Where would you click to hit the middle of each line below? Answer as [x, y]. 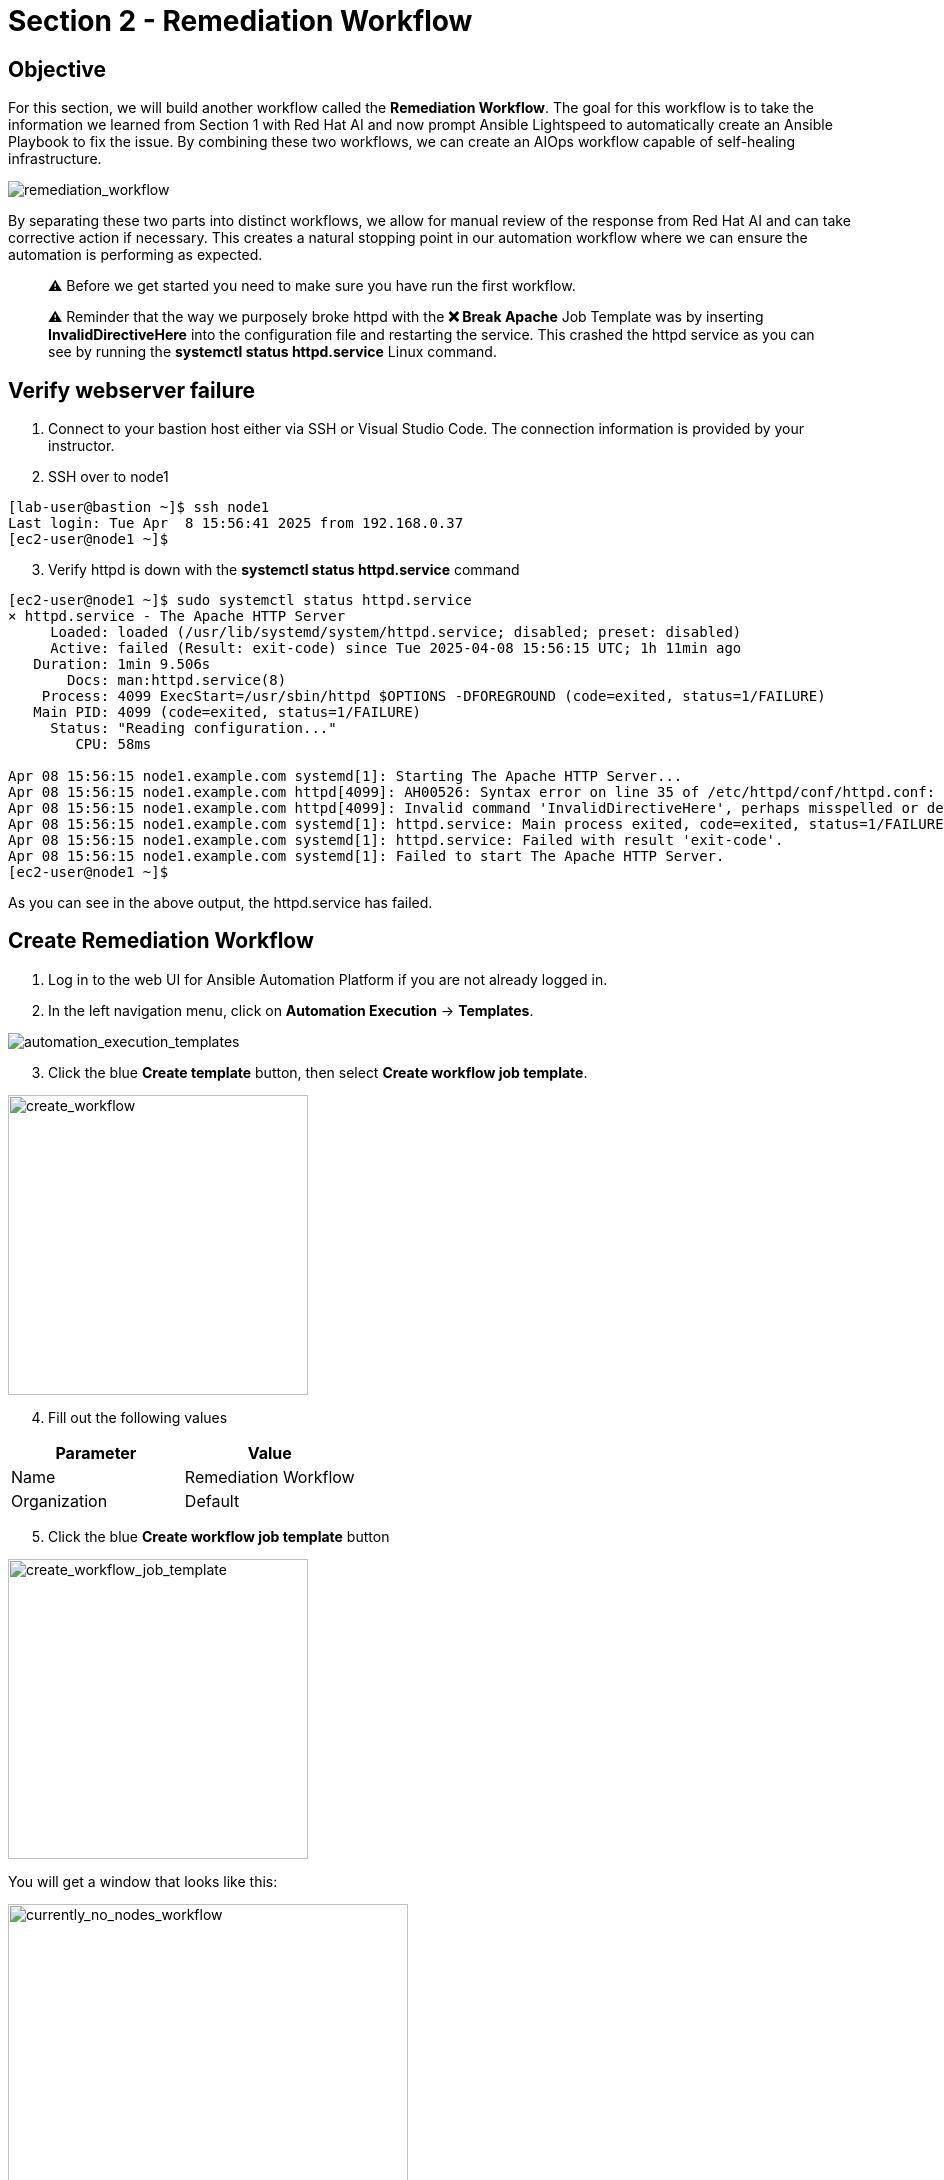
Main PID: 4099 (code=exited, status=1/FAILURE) [227, 712]
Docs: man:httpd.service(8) [177, 680]
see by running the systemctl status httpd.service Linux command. [272, 352]
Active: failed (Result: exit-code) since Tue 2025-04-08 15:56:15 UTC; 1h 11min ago [396, 648]
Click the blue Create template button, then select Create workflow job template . [318, 1072]
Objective [57, 69]
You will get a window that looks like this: [143, 1881]
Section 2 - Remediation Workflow [240, 21]
